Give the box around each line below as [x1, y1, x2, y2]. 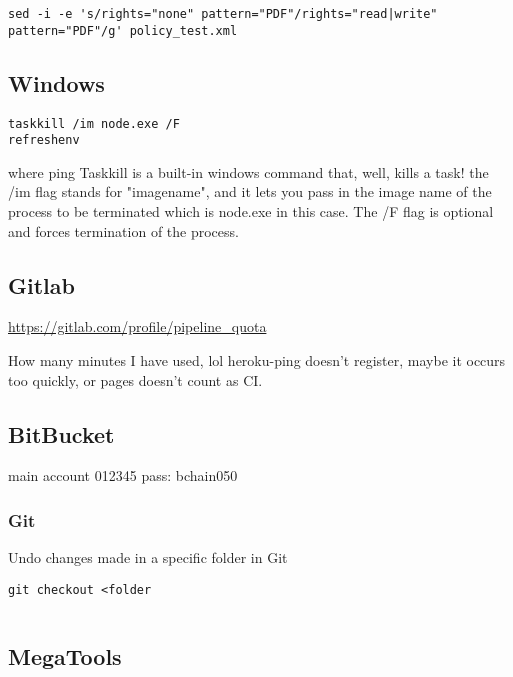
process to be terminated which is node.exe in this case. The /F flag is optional [8, 201, 494, 222]
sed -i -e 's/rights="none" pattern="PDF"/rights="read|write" [8, 7, 438, 21]
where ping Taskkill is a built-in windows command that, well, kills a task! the [8, 161, 489, 182]
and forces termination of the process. [8, 220, 239, 241]
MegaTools [8, 640, 122, 671]
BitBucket [8, 418, 115, 449]
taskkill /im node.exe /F [8, 116, 180, 131]
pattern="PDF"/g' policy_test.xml [8, 23, 238, 38]
